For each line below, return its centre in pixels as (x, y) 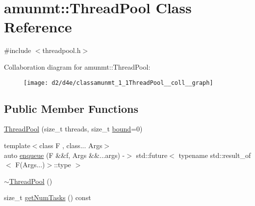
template (17, 145)
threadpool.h (62, 50)
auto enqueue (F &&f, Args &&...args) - (64, 155)
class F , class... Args (71, 145)
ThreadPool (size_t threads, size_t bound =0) (73, 129)
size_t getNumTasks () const (48, 197)
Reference (38, 27)
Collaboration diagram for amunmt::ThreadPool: (77, 66)
